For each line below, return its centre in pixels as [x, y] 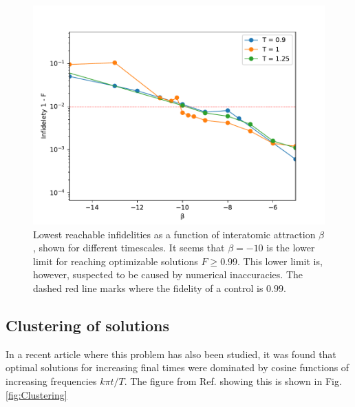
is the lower [291, 248]
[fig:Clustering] [36, 394]
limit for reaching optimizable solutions [116, 261]
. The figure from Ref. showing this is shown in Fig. [233, 380]
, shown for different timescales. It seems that [129, 248]
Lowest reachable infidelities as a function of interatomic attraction [174, 234]
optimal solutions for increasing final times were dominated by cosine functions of [177, 367]
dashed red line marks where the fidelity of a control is [148, 288]
